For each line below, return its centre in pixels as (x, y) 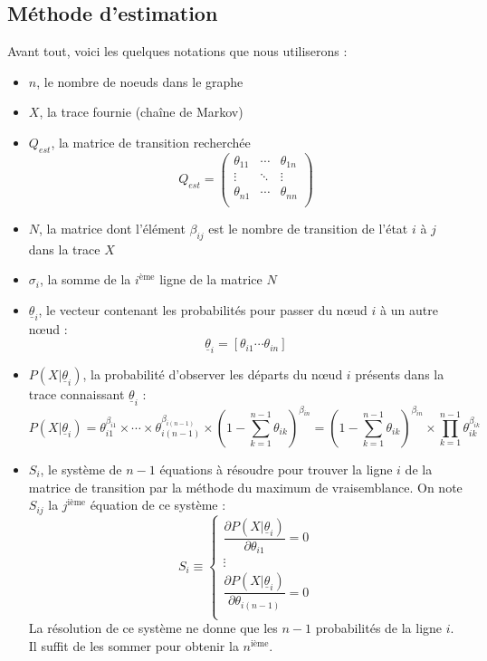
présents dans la (400, 374)
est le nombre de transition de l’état (308, 228)
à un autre (409, 309)
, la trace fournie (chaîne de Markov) (141, 112)
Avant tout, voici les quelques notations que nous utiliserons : (177, 51)
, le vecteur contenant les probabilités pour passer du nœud (203, 309)
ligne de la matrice (211, 279)
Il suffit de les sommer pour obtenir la (134, 645)
